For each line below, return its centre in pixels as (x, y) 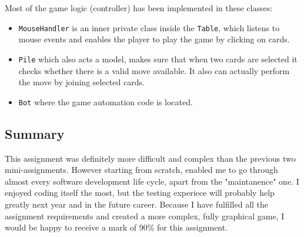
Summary (35, 133)
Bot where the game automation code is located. (106, 101)
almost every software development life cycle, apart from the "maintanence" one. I (152, 181)
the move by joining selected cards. (81, 82)
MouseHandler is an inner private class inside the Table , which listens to (149, 27)
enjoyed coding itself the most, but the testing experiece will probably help (140, 193)
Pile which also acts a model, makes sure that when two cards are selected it (158, 59)
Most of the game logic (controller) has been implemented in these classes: (139, 8)
